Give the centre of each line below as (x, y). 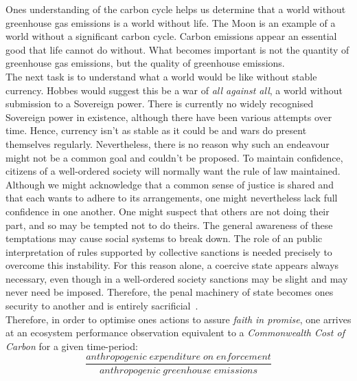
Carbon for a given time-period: (72, 346)
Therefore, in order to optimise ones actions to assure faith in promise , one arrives (178, 319)
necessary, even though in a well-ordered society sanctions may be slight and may (177, 278)
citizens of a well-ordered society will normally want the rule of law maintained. (173, 171)
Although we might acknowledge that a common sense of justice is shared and (170, 184)
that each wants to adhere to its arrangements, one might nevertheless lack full (172, 198)
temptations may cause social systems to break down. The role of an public (164, 238)
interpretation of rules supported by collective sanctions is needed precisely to (169, 251)
